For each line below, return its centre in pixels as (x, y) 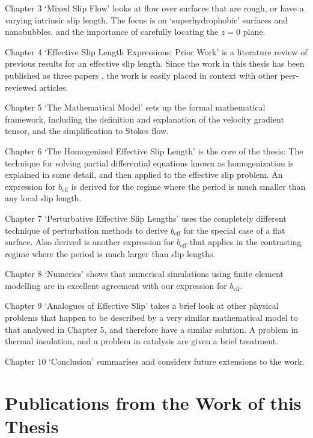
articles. (54, 87)
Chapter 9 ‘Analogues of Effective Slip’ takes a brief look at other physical (142, 306)
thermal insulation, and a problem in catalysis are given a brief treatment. (142, 341)
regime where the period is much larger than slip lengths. (110, 253)
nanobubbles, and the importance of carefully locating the (112, 32)
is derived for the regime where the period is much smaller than (188, 186)
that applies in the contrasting (245, 242)
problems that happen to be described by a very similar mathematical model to (151, 318)
